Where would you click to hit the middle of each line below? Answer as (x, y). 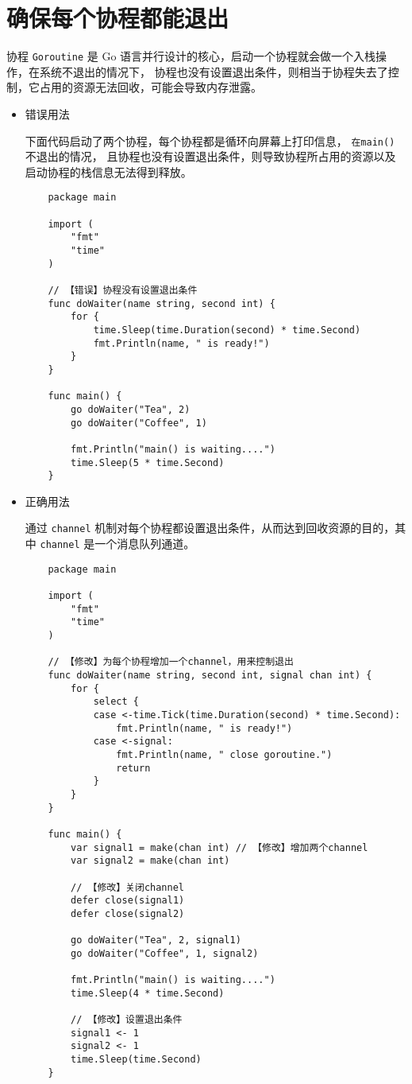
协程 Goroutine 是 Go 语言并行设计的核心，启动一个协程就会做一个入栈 (191, 56)
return (133, 768)
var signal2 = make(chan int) (150, 861)
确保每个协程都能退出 (118, 18)
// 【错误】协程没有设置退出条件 (123, 290)
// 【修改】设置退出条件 (127, 1020)
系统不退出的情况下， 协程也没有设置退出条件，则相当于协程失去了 (214, 71)
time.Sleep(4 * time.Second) (148, 993)
